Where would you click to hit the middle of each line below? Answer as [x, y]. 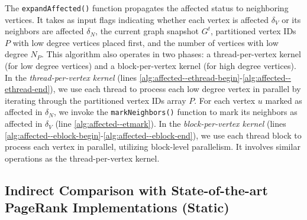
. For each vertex [225, 100]
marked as [284, 100]
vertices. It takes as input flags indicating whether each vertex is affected [137, 19]
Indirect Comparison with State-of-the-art [136, 190]
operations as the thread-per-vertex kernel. [82, 158]
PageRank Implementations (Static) [117, 207]
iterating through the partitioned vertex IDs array [96, 100]
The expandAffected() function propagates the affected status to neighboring [147, 8]
